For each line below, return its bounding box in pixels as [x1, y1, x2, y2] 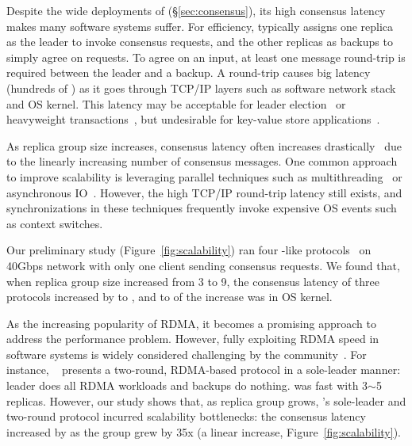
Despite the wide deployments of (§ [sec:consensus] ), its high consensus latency [6, 2, 386, 18]
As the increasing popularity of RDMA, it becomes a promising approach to [6, 314, 376, 331]
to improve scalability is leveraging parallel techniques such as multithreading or [6, 168, 402, 185]
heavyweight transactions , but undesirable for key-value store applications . [6, 111, 380, 128]
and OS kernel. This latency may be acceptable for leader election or [6, 95, 346, 112]
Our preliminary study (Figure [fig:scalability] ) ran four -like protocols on [6, 242, 372, 258]
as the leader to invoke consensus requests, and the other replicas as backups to [6, 33, 393, 50]
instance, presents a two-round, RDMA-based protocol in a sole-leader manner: [6, 361, 401, 378]
